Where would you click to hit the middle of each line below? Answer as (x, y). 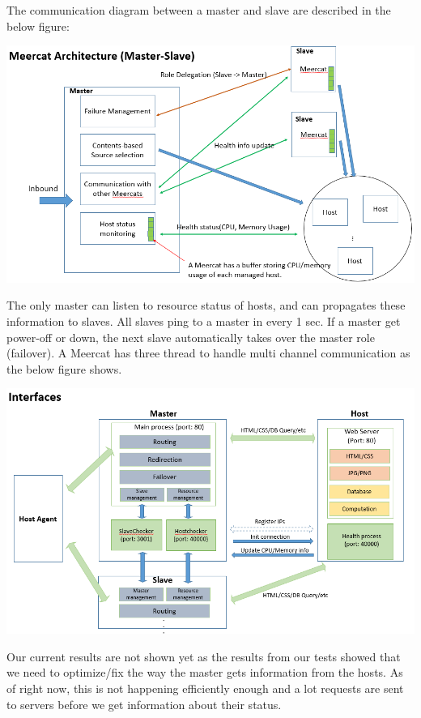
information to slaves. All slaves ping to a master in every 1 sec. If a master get (204, 321)
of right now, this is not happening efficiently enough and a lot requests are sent (205, 688)
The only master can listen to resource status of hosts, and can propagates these (206, 305)
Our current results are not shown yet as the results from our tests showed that (204, 656)
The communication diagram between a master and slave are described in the (199, 10)
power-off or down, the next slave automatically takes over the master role (191, 337)
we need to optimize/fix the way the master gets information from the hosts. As (205, 672)
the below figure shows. (64, 368)
